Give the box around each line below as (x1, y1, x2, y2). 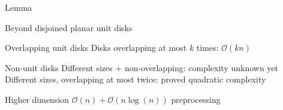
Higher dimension (5, 93, 70, 105)
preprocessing (171, 93, 221, 105)
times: (196, 41, 219, 54)
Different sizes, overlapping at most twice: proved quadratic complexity (5, 73, 266, 85)
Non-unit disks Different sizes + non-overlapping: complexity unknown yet (5, 61, 278, 74)
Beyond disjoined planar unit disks (5, 21, 133, 33)
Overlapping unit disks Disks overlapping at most (5, 41, 187, 54)
